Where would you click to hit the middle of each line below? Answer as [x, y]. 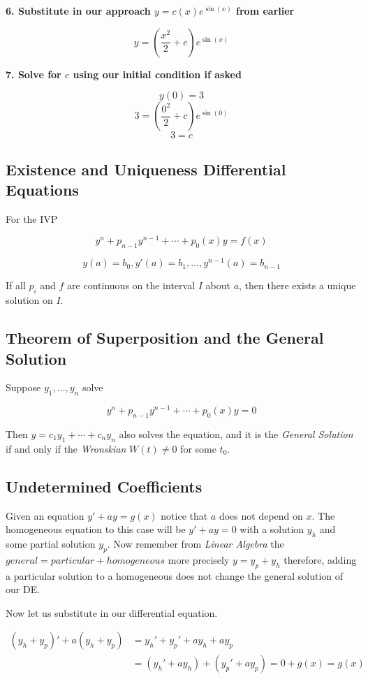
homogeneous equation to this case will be [96, 529]
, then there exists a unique [297, 285]
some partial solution [51, 543]
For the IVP [32, 218]
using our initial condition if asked [157, 74]
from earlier [265, 10]
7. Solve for [34, 74]
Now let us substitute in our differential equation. [112, 612]
